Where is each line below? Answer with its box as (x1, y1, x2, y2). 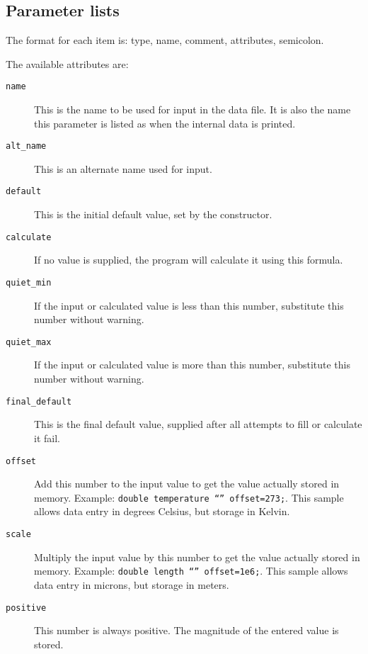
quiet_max (6, 337, 52, 347)
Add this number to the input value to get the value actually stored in (34, 476, 340, 491)
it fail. (34, 430, 60, 445)
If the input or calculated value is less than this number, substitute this (34, 298, 344, 312)
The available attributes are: (6, 56, 129, 71)
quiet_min (6, 277, 52, 288)
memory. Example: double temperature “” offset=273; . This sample (34, 490, 344, 504)
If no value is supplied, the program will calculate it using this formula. (34, 252, 343, 267)
